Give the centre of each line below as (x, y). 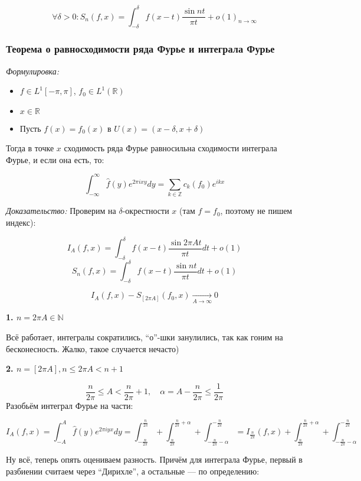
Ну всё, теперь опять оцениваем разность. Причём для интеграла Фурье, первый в (154, 459)
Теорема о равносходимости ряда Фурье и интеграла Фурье (140, 49)
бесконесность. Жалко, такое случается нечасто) (93, 348)
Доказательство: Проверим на (61, 211)
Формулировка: (33, 71)
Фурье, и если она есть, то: (55, 159)
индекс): (21, 222)
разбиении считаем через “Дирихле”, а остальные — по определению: (133, 471)
